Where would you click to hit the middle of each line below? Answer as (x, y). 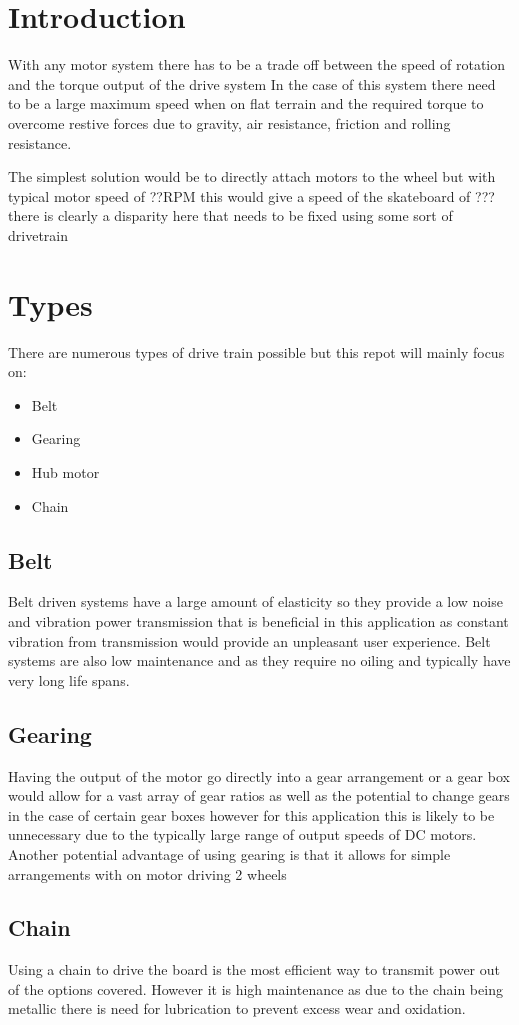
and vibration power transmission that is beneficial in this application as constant (258, 620)
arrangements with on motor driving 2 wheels (147, 873)
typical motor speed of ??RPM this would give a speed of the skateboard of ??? (251, 195)
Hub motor (65, 471)
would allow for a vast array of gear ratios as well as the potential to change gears (259, 795)
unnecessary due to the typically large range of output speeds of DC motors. (242, 834)
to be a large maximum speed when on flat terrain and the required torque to (246, 103)
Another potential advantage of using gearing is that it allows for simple (229, 853)
